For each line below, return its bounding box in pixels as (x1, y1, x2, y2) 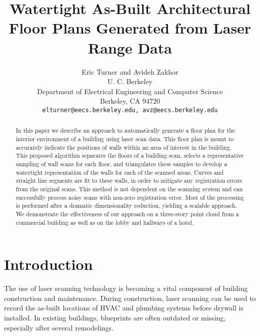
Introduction (4, 254, 93, 274)
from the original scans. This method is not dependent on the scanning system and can (15, 184, 243, 193)
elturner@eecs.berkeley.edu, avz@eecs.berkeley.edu (42, 106, 218, 114)
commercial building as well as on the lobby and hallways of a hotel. (15, 218, 194, 226)
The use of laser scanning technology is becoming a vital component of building (4, 283, 248, 293)
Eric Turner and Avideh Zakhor (81, 66, 178, 77)
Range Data (88, 37, 172, 58)
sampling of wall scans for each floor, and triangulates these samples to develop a (15, 159, 227, 168)
